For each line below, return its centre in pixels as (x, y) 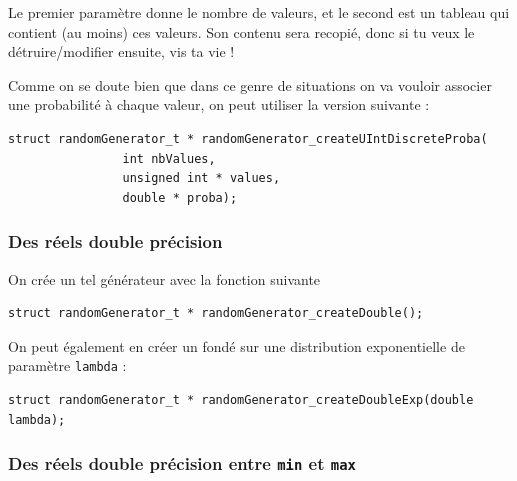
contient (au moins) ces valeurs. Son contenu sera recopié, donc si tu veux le (241, 31)
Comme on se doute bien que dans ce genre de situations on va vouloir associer (250, 84)
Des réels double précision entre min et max (182, 463)
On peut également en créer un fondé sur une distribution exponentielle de (236, 345)
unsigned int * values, (201, 178)
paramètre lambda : (67, 365)
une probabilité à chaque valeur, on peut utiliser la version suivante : (219, 104)
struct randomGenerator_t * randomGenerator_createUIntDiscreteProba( (248, 138)
